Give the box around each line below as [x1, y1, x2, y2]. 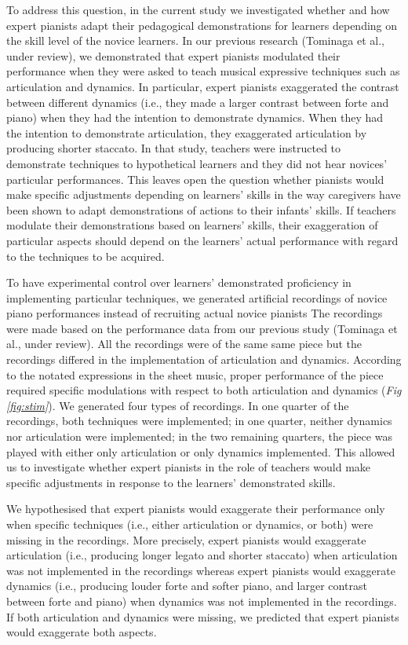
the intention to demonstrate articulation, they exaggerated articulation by [6, 124, 367, 141]
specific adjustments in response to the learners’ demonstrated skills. [6, 474, 336, 490]
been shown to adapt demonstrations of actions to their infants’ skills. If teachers [6, 201, 396, 218]
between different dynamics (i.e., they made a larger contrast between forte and [6, 93, 389, 110]
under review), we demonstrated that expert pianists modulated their [6, 47, 341, 64]
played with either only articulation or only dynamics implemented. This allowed [6, 443, 395, 460]
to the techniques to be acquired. [6, 247, 165, 264]
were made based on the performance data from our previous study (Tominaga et [6, 320, 398, 336]
